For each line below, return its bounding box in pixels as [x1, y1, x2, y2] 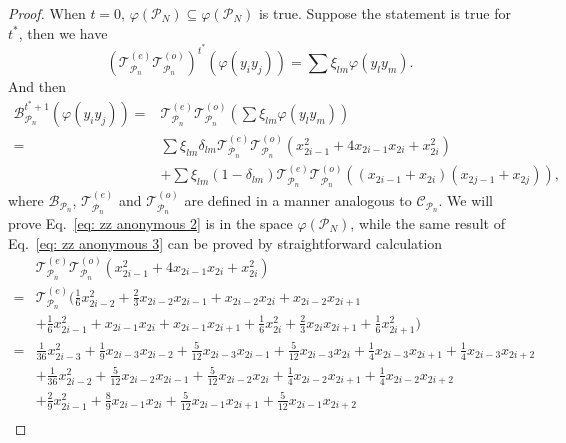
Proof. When [8, 3, 86, 23]
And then [8, 76, 66, 97]
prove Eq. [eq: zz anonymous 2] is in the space [8, 212, 293, 233]
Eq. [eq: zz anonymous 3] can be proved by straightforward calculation [8, 232, 443, 253]
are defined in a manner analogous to [184, 190, 412, 211]
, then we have [18, 22, 108, 43]
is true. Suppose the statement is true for [258, 3, 511, 23]
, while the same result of [350, 212, 505, 233]
